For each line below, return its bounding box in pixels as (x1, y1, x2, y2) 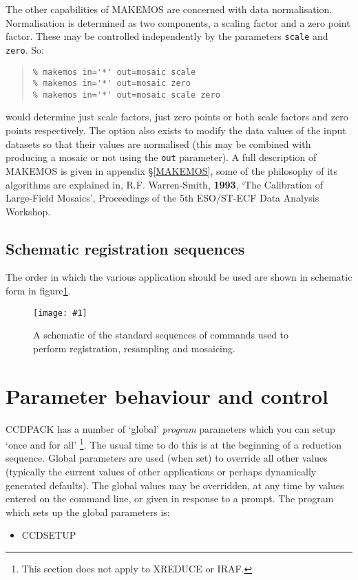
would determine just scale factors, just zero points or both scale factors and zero (6, 109, 348, 124)
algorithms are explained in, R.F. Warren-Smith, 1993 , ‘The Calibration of (6, 177, 324, 191)
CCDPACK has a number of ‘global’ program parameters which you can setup (6, 421, 335, 436)
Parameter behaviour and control (6, 381, 329, 409)
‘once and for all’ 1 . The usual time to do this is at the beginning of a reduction (6, 436, 342, 451)
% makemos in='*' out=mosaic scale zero (32, 89, 220, 100)
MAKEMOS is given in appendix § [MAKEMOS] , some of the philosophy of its (6, 163, 337, 178)
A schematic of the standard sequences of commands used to (33, 327, 289, 342)
